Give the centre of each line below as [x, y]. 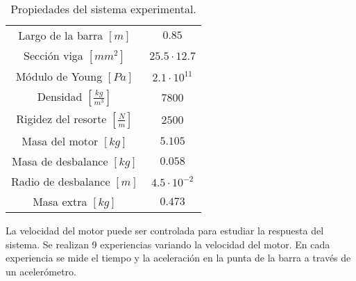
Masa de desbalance [60, 161]
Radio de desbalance [61, 181]
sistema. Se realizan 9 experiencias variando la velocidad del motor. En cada [168, 244]
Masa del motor [60, 141]
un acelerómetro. [41, 271]
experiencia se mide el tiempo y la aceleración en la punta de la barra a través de [178, 258]
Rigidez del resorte [61, 119]
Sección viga [53, 55]
